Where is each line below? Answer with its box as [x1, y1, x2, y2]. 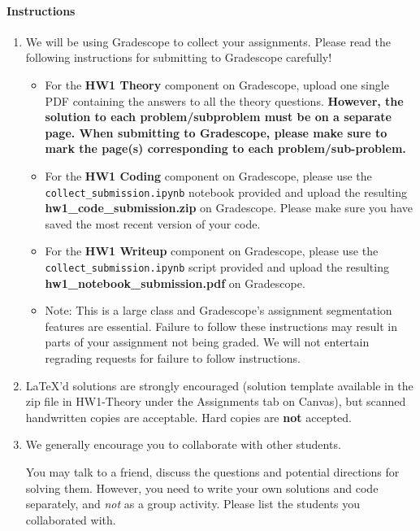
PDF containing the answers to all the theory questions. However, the [45, 92, 404, 109]
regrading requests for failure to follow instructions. [45, 350, 301, 367]
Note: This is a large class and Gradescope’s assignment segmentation [45, 302, 392, 319]
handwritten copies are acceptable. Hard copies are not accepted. [25, 408, 352, 425]
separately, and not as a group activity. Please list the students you [25, 495, 361, 512]
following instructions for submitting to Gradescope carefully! [25, 49, 332, 66]
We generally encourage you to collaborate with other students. [25, 436, 341, 453]
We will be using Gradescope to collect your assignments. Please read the [25, 33, 392, 50]
